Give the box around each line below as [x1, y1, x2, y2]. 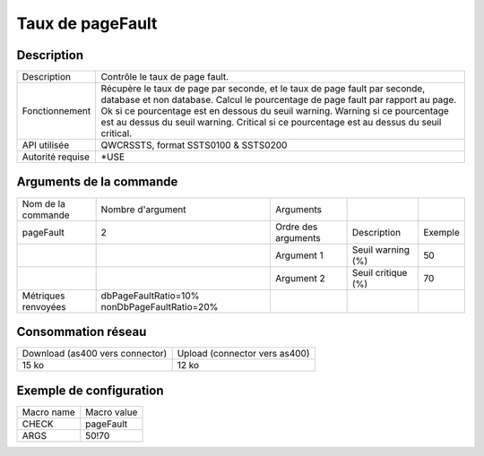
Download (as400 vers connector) [22, 348, 168, 360]
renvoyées [22, 300, 66, 313]
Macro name [22, 406, 75, 418]
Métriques [22, 289, 65, 302]
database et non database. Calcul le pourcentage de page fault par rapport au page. [100, 94, 457, 107]
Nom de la [22, 197, 66, 210]
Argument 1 [274, 249, 324, 262]
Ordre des [274, 220, 318, 233]
